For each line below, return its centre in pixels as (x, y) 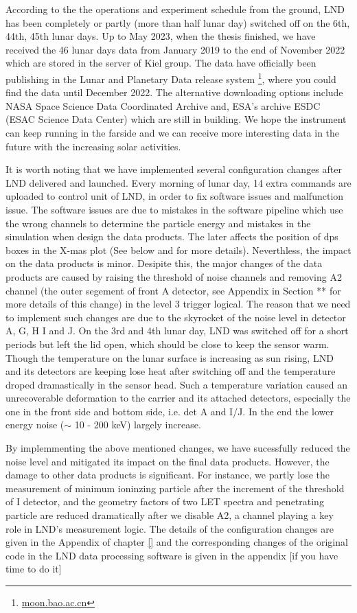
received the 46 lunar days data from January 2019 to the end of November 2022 (175, 49)
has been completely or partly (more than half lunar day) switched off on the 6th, (178, 22)
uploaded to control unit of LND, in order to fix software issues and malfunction (175, 196)
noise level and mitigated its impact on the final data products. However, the (168, 461)
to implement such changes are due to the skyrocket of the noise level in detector (176, 317)
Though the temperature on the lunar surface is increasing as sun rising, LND (170, 357)
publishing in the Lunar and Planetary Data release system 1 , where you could (171, 78)
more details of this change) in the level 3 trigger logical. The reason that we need (178, 304)
